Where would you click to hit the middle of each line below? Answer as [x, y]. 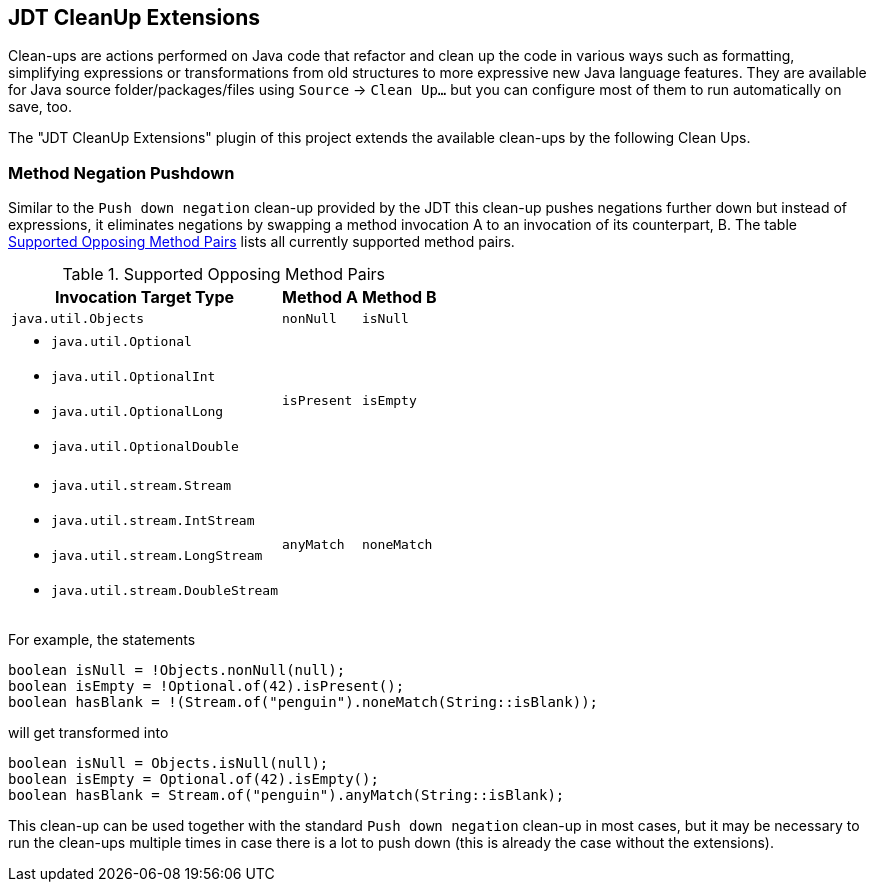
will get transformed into [88, 733]
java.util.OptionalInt [133, 377]
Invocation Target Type [144, 297]
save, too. [40, 107]
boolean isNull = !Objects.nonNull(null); [177, 670]
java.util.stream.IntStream [153, 521]
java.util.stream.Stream [141, 486]
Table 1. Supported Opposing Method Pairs [224, 274]
